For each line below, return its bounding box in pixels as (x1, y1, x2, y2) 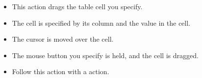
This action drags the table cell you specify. (12, 1, 143, 11)
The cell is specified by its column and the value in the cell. (12, 17, 190, 28)
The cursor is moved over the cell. (12, 34, 113, 44)
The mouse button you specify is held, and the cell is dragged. (12, 50, 199, 60)
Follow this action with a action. (12, 66, 110, 77)
